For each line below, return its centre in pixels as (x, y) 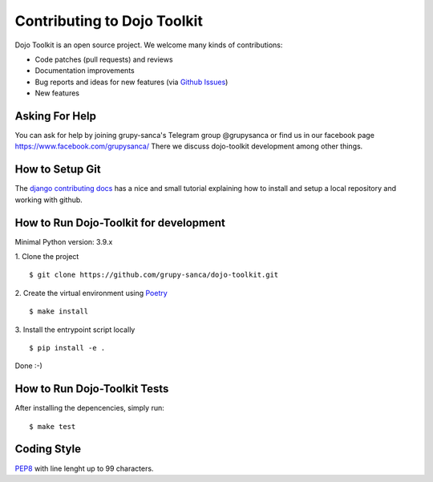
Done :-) (29, 366)
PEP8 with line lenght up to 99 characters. (84, 468)
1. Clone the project (47, 256)
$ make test (53, 426)
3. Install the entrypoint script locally (75, 330)
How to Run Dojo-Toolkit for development (120, 223)
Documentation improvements (85, 71)
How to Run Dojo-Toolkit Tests (92, 389)
